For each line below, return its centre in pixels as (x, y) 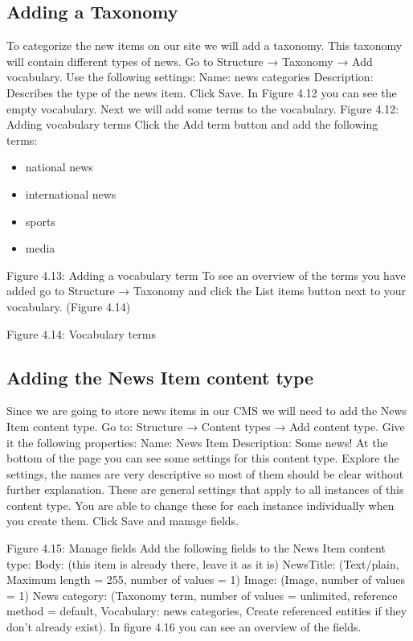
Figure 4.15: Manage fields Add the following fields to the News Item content (196, 548)
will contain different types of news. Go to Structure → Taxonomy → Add (190, 61)
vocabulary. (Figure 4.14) (69, 306)
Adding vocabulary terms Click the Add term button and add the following (192, 124)
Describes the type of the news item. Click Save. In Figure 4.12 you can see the (202, 92)
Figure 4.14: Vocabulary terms (81, 333)
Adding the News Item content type (160, 377)
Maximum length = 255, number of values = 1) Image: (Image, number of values (206, 579)
